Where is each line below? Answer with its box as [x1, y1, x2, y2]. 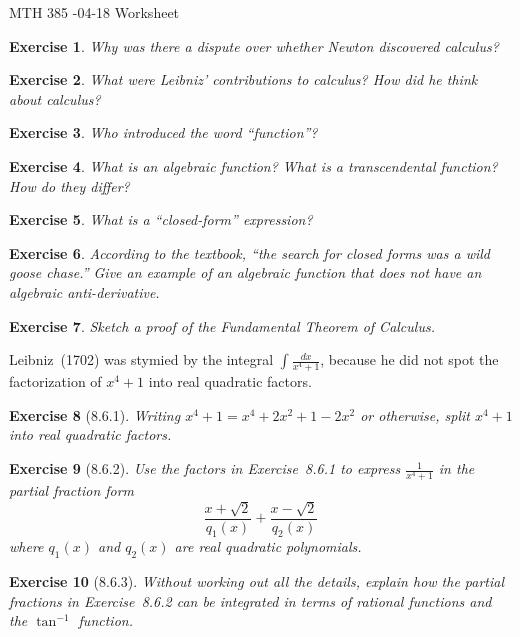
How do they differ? [9, 175, 130, 196]
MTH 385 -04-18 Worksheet [9, 2, 180, 22]
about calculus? [9, 88, 101, 109]
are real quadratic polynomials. [174, 536, 362, 557]
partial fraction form [9, 480, 135, 501]
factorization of [9, 371, 102, 392]
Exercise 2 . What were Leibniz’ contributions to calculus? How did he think [9, 69, 478, 90]
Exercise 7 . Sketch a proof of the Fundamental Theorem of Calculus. [9, 315, 435, 336]
